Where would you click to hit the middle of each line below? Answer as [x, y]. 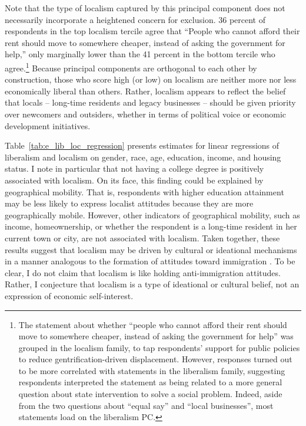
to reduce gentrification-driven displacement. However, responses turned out [155, 359]
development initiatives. [48, 125]
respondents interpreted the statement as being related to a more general [150, 382]
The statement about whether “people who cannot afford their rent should [153, 324]
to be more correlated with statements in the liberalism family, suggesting [152, 370]
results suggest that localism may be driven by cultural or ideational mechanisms [151, 249]
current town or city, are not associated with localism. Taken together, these [142, 237]
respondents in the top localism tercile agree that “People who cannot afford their [152, 31]
